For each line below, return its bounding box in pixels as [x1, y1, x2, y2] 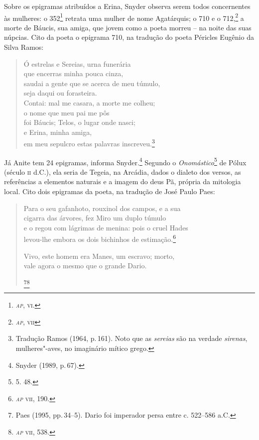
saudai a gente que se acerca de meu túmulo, [23, 78, 160, 88]
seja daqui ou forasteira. [23, 88, 97, 98]
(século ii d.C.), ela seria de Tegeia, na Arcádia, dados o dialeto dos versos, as [4, 166, 241, 177]
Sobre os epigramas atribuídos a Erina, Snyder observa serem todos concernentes [4, 1, 251, 11]
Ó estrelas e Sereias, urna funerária [23, 58, 131, 69]
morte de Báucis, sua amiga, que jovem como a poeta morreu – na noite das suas [4, 22, 252, 32]
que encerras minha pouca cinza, [23, 68, 124, 79]
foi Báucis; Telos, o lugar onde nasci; [23, 117, 135, 127]
